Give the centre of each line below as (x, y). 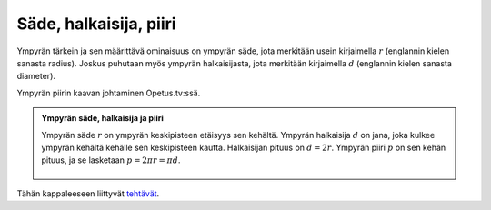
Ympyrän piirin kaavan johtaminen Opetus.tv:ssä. (109, 93)
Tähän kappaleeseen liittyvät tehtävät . (88, 193)
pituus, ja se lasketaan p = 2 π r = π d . (111, 160)
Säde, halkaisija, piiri (96, 24)
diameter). (36, 76)
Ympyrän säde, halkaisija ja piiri (102, 118)
